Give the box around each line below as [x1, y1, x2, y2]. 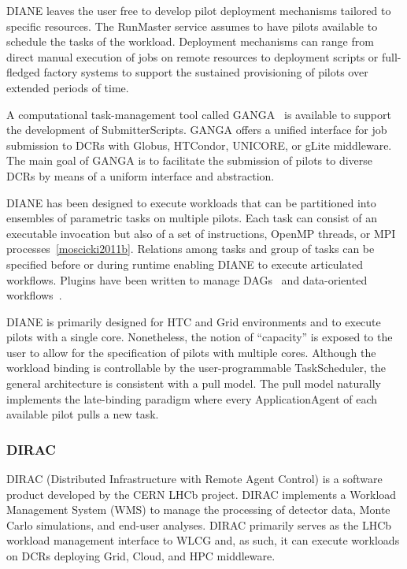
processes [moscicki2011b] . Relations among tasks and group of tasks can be [6, 240, 375, 257]
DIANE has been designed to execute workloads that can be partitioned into [6, 194, 376, 210]
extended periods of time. [6, 79, 129, 95]
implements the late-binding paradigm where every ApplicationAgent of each [6, 390, 378, 407]
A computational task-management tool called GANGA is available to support [6, 106, 391, 122]
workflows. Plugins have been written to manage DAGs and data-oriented [6, 271, 368, 288]
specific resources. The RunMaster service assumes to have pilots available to [6, 17, 378, 34]
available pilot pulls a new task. [6, 406, 159, 422]
